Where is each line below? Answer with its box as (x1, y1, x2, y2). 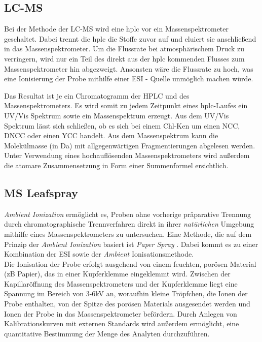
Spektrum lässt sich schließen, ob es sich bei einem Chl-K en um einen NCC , (4, 120, 240, 131)
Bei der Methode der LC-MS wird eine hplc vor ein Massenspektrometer (4, 23, 229, 34)
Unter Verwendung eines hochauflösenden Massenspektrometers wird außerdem (4, 150, 250, 161)
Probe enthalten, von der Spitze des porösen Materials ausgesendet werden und (4, 298, 250, 309)
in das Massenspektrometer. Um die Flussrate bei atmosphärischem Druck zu (4, 43, 245, 54)
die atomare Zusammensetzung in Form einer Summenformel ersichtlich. (4, 160, 229, 170)
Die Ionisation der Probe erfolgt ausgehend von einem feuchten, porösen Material (4, 258, 256, 269)
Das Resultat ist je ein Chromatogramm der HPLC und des (4, 90, 190, 101)
